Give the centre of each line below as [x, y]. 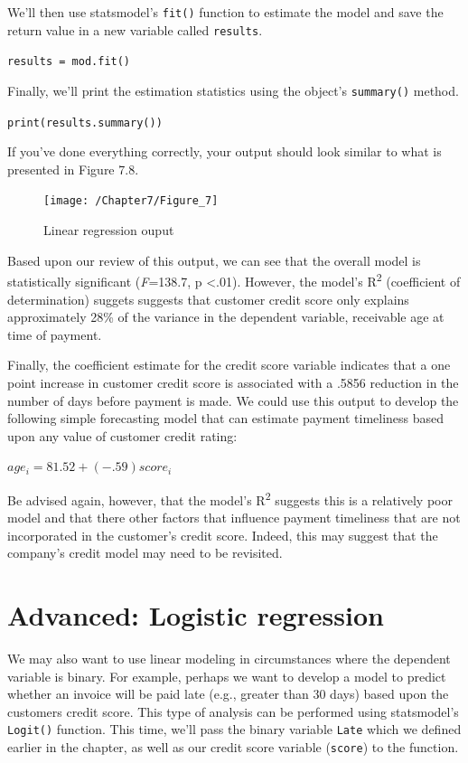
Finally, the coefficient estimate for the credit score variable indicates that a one [229, 365]
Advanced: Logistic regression [196, 615]
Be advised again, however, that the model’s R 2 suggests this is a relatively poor [230, 498]
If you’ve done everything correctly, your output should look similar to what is [225, 151]
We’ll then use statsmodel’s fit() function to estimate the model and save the [225, 12]
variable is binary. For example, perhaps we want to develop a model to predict [227, 676]
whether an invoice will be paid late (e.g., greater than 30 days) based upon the [228, 694]
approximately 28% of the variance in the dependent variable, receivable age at [226, 317]
